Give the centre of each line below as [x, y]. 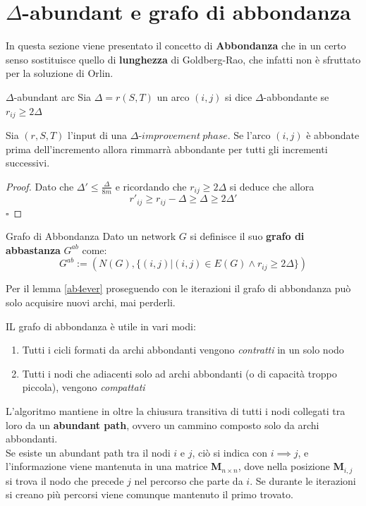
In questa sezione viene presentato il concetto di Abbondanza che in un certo [176, 46]
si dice [239, 96]
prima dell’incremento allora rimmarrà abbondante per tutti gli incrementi [167, 149]
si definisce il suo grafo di [247, 236]
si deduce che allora [272, 186]
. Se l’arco [249, 134]
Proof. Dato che [40, 186]
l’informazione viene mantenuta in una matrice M [114, 466]
